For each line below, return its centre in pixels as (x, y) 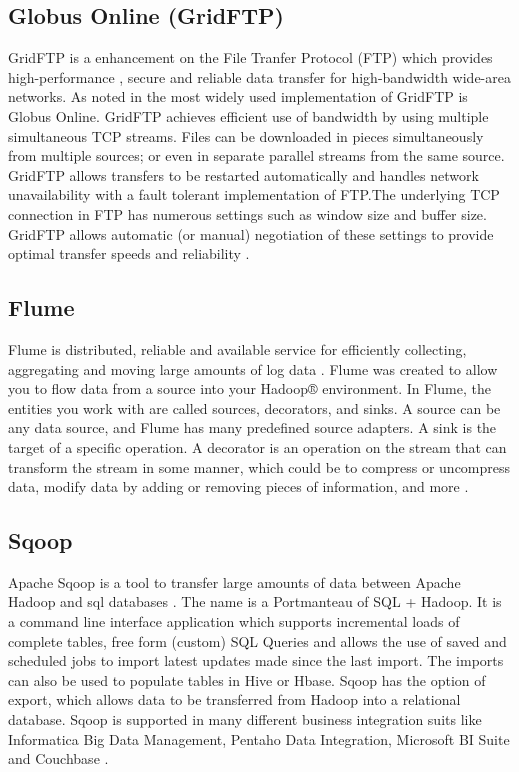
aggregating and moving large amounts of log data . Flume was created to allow (253, 368)
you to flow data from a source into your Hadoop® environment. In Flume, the (249, 388)
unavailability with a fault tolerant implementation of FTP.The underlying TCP (254, 194)
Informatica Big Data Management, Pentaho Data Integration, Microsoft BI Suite (259, 738)
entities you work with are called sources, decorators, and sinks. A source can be (254, 407)
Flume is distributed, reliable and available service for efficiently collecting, (237, 348)
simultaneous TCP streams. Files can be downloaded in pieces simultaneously (246, 135)
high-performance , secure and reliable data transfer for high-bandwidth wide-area (259, 76)
